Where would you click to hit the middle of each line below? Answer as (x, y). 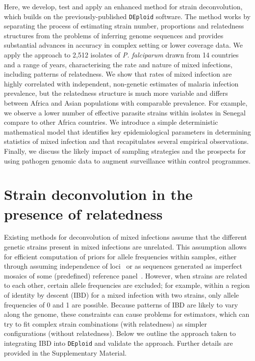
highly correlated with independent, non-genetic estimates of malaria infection (121, 83)
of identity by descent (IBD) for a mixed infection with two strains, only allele (122, 295)
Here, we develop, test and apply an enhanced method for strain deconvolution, (123, 6)
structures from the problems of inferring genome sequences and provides (114, 35)
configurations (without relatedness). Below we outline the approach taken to (120, 333)
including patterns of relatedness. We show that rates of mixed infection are (118, 74)
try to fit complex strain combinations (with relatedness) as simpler (105, 323)
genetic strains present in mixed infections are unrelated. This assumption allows (125, 247)
